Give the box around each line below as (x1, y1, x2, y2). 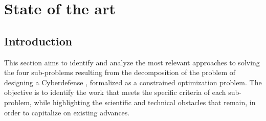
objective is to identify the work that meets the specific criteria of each (4, 87, 226, 98)
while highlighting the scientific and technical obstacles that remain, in (34, 96, 256, 107)
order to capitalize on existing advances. (4, 107, 130, 117)
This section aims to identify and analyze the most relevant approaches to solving (4, 57, 260, 67)
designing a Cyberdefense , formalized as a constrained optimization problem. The (4, 77, 262, 87)
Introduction (4, 33, 73, 49)
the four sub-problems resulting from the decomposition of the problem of (4, 67, 236, 78)
